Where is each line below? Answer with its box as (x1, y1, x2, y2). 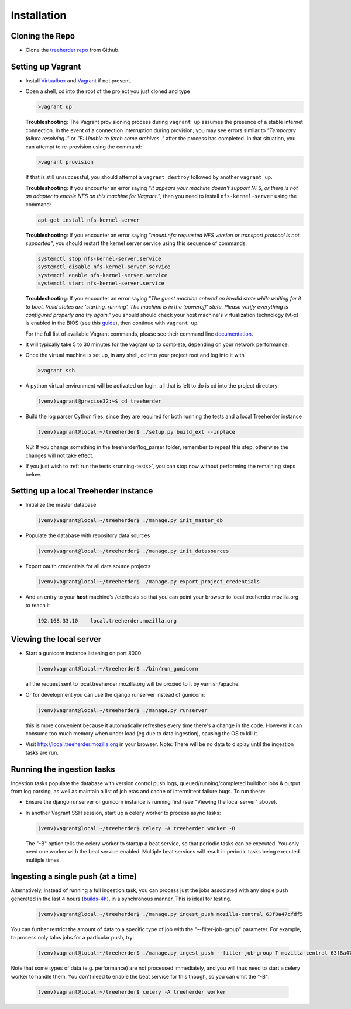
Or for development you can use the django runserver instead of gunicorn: (25, 691, 205, 698)
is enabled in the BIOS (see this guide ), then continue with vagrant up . (25, 319, 199, 327)
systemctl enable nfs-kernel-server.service (37, 272, 168, 278)
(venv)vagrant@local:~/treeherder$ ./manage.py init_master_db (37, 517, 223, 524)
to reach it (25, 602, 50, 609)
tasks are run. (25, 749, 58, 756)
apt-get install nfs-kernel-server (37, 216, 140, 223)
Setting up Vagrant (11, 61, 81, 71)
